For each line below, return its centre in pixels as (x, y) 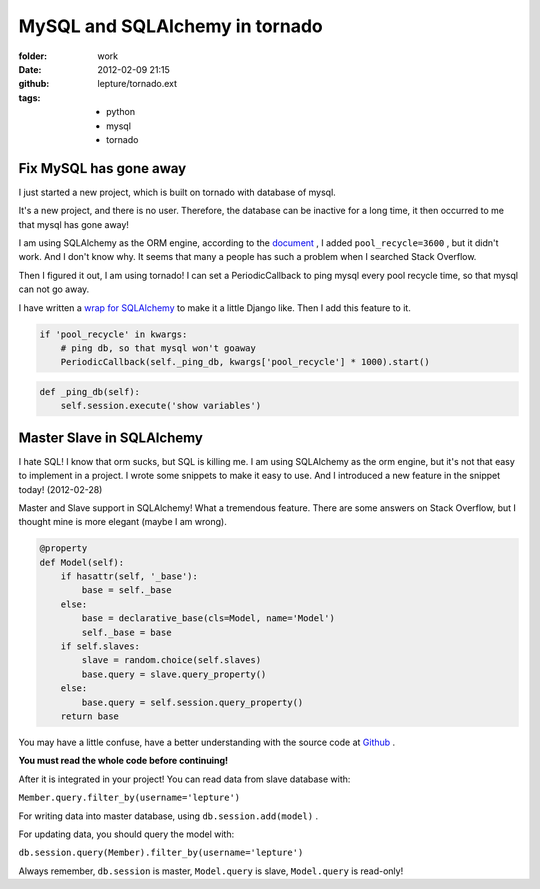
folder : (33, 56)
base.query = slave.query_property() (174, 674)
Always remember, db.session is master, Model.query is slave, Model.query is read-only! (211, 871)
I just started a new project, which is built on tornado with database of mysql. (177, 192)
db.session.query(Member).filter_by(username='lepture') (161, 853)
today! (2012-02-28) (60, 489)
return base (90, 716)
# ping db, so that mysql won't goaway (158, 348)
